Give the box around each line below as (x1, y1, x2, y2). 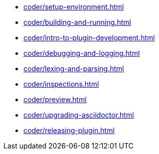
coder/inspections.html (23, 80, 99, 88)
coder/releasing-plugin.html (23, 126, 115, 135)
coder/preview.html (23, 95, 87, 104)
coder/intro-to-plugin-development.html (23, 33, 155, 42)
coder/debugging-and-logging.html (23, 49, 140, 57)
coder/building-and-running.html (23, 18, 131, 26)
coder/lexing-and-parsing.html (23, 64, 124, 73)
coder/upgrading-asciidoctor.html (23, 111, 134, 119)
